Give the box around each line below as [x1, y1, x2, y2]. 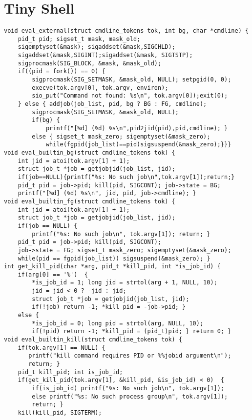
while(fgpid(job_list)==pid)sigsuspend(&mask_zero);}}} [45, 141, 231, 148]
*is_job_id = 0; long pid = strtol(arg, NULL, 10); [32, 320, 204, 327]
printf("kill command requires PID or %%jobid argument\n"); [28, 352, 231, 360]
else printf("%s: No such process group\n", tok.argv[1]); [32, 393, 228, 400]
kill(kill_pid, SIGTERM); [18, 409, 102, 416]
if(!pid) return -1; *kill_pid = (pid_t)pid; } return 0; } [32, 328, 231, 335]
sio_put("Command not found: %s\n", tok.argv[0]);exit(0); [32, 92, 228, 100]
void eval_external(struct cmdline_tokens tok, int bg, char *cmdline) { [4, 27, 249, 35]
